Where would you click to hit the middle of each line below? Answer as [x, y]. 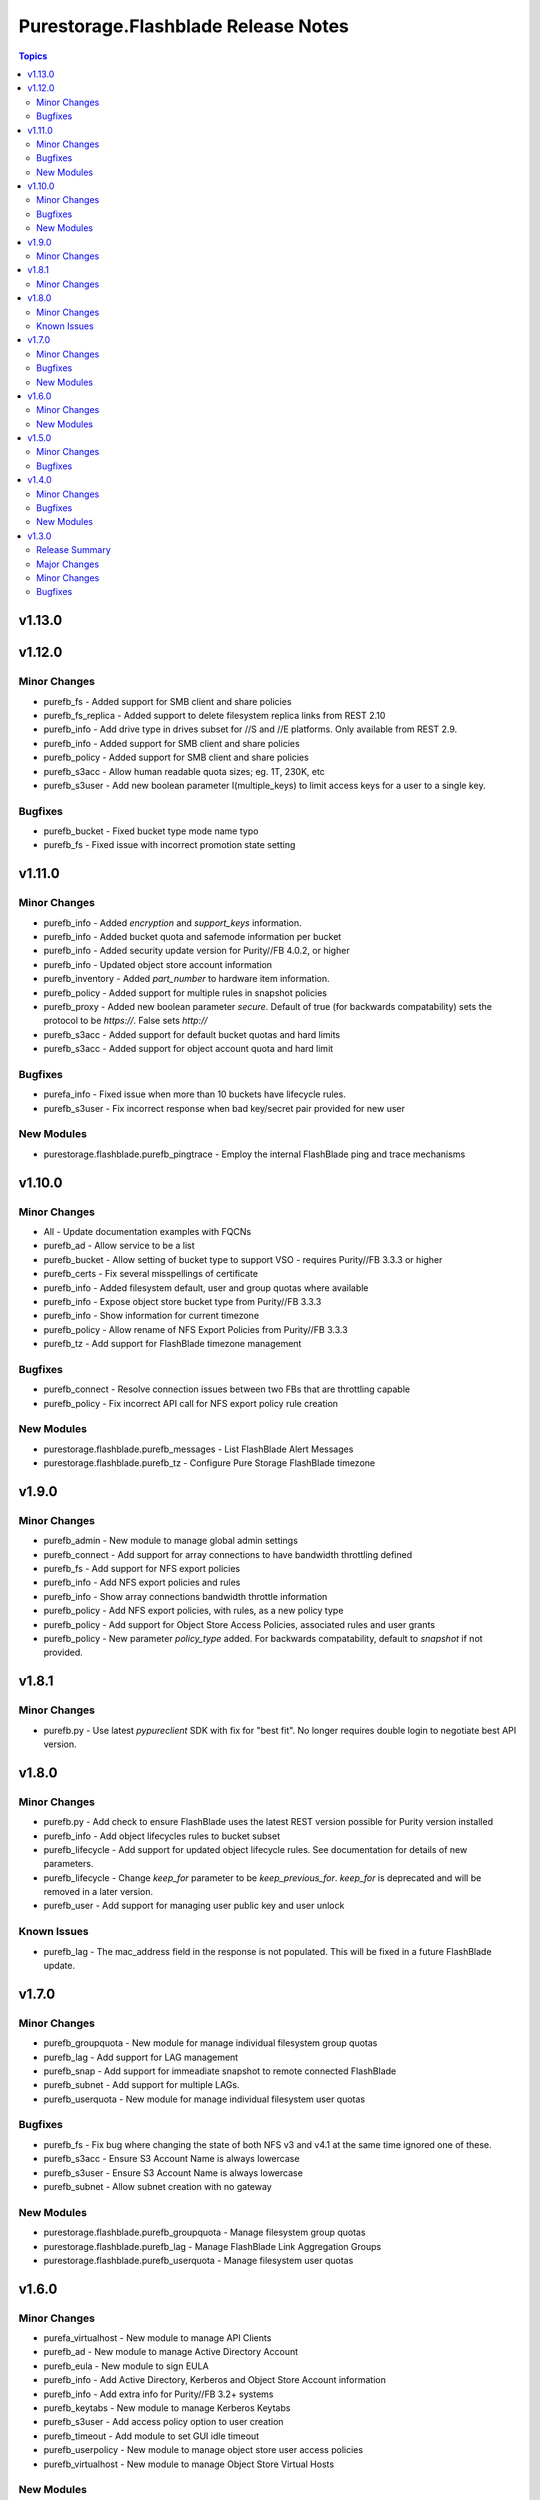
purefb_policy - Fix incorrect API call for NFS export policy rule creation [191, 1403]
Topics [33, 56]
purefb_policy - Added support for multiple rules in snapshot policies [185, 992]
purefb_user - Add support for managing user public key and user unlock [194, 1906]
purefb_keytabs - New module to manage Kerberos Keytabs [167, 2408]
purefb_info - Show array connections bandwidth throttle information [185, 1596]
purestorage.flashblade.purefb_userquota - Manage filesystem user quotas [198, 2260]
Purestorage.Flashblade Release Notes [184, 26]
